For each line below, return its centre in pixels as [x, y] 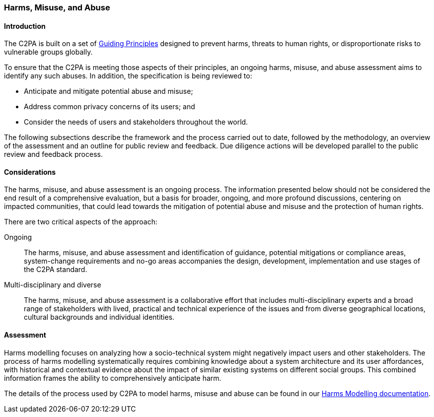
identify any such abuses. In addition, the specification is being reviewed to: [128, 76]
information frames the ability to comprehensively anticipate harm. [113, 378]
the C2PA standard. [56, 270]
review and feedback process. [53, 154]
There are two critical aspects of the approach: [81, 222]
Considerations [30, 172]
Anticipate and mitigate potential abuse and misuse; [108, 91]
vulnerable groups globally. [48, 52]
